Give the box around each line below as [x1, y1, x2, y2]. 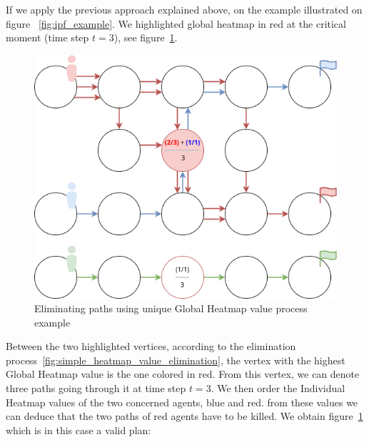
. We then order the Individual [211, 381, 345, 396]
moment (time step [6, 30, 89, 45]
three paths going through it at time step [6, 381, 186, 396]
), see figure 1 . [113, 30, 178, 45]
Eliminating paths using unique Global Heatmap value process [34, 301, 308, 316]
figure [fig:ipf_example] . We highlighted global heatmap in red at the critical [6, 16, 346, 31]
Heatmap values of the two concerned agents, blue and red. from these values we [6, 394, 358, 409]
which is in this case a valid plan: [6, 422, 151, 437]
